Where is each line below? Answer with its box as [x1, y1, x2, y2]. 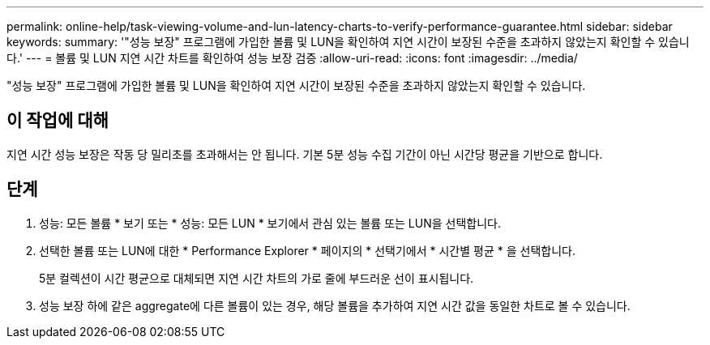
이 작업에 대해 [6, 110, 109, 131]
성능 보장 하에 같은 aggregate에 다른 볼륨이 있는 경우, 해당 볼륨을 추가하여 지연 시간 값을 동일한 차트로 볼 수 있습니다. [39, 298, 631, 313]
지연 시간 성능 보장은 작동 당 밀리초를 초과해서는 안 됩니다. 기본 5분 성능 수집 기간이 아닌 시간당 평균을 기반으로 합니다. [6, 147, 603, 161]
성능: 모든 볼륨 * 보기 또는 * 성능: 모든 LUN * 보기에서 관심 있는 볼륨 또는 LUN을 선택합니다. [39, 215, 501, 230]
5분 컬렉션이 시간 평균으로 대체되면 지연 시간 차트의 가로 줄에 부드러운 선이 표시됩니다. [39, 270, 474, 285]
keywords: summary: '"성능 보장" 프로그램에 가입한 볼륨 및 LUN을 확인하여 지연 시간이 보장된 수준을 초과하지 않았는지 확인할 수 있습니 [6, 35, 690, 49]
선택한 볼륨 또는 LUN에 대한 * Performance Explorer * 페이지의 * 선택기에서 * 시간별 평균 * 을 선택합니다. [39, 243, 575, 258]
